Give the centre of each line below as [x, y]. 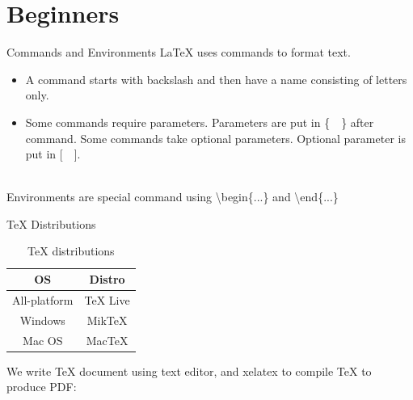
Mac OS [43, 340]
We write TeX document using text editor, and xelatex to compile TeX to [189, 371]
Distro [107, 279]
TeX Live [107, 299]
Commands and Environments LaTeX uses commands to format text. [179, 52]
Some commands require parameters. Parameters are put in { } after [200, 122]
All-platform [43, 299]
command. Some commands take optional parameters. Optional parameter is [215, 138]
